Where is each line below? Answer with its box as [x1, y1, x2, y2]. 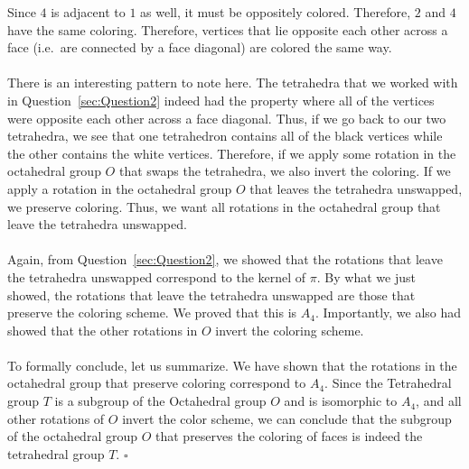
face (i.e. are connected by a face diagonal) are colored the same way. [7, 38, 392, 57]
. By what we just [316, 267, 416, 286]
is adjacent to [51, 3, 126, 21]
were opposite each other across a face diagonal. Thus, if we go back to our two [7, 108, 446, 127]
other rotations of [7, 409, 105, 428]
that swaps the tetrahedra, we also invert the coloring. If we [118, 161, 451, 180]
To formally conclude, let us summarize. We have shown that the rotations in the [7, 355, 457, 374]
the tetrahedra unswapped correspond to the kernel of [7, 267, 306, 286]
